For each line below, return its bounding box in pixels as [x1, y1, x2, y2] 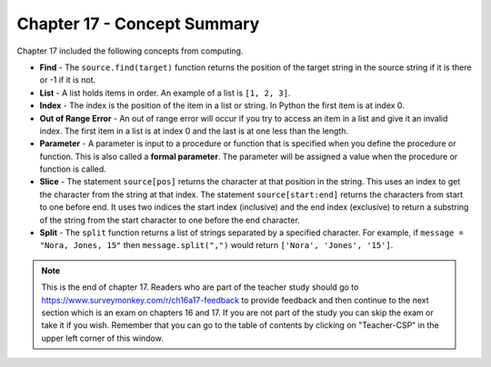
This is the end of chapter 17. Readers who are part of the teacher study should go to [41, 282, 359, 293]
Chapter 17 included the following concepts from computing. [16, 45, 244, 56]
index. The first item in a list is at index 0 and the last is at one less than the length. [39, 125, 349, 136]
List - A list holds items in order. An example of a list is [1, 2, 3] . [39, 87, 291, 98]
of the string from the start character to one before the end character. [39, 214, 300, 225]
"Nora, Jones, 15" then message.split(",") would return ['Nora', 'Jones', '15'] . [39, 240, 394, 251]
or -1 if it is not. [39, 74, 96, 85]
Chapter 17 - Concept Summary [16, 14, 260, 34]
